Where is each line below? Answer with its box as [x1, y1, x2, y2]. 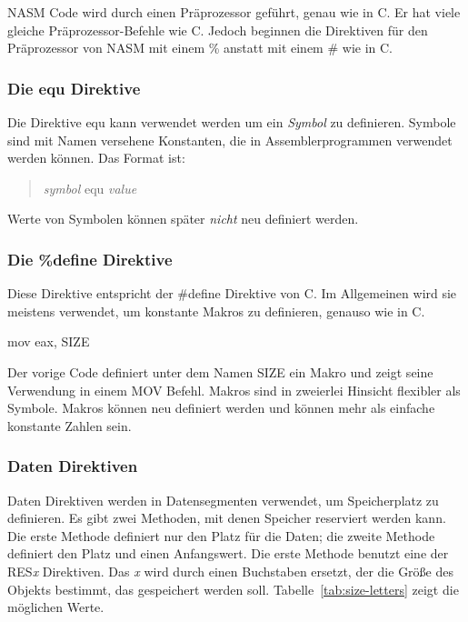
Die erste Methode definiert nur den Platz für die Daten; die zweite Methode [7, 526, 435, 545]
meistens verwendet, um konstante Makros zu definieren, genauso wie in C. [7, 301, 425, 320]
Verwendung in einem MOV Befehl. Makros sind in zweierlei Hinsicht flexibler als [7, 380, 461, 399]
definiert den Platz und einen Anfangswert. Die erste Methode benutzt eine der [7, 544, 449, 563]
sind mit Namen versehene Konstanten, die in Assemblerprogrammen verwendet [7, 130, 453, 149]
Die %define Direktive [7, 247, 173, 270]
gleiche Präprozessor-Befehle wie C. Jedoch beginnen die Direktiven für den [7, 20, 428, 39]
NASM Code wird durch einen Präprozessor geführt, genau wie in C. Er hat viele [7, 3, 461, 21]
